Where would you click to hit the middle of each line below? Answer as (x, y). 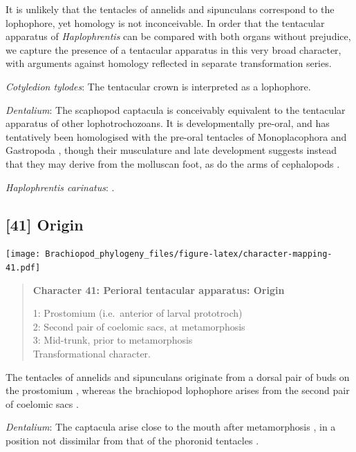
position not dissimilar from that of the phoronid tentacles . (132, 440)
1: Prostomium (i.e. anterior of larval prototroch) (138, 313)
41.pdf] (23, 267)
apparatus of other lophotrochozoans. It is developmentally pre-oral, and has (168, 123)
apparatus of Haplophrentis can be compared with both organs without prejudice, (178, 36)
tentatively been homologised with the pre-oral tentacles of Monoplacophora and (176, 136)
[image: (23, 254)
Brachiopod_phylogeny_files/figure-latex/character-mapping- (189, 254)
